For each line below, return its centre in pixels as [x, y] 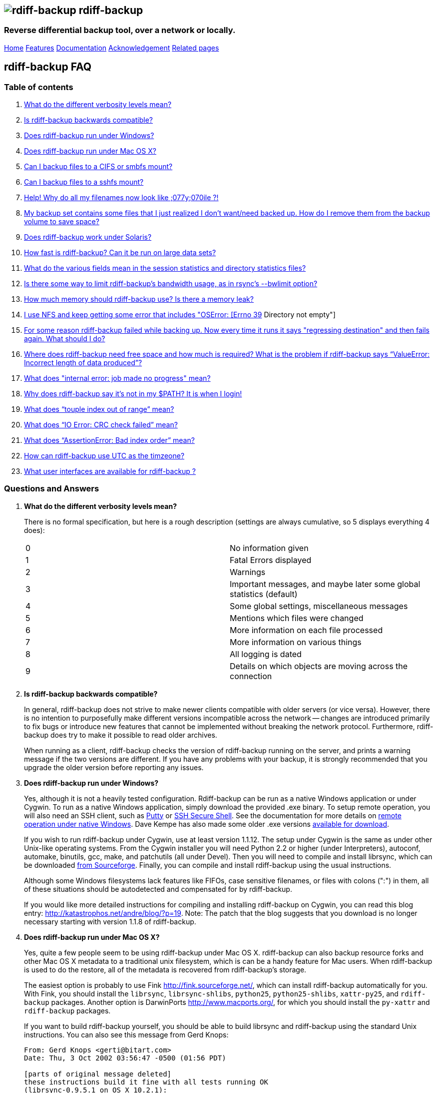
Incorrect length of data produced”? [83, 363]
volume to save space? [62, 222]
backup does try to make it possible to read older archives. [121, 735]
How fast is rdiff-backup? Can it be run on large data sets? [120, 253]
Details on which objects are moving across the [319, 666]
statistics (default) [264, 594]
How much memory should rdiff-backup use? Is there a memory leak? [139, 299]
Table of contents [39, 87]
